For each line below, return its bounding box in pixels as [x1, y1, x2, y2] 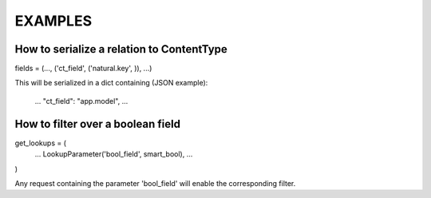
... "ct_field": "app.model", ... [34, 96, 129, 105]
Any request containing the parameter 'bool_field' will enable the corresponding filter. [14, 178, 296, 188]
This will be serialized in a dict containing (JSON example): [14, 78, 208, 88]
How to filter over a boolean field [14, 117, 181, 131]
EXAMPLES [14, 12, 92, 30]
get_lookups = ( [14, 138, 67, 148]
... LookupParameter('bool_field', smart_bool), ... [34, 149, 193, 159]
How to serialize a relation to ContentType [14, 42, 227, 56]
